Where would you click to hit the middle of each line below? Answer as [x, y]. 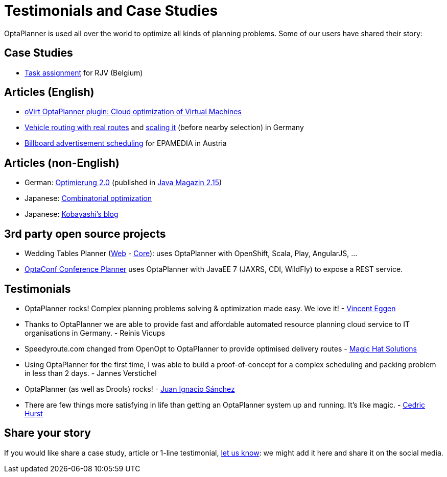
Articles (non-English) [62, 163]
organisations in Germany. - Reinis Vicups [95, 333]
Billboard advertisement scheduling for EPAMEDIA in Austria [126, 143]
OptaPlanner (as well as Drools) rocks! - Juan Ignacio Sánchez [130, 389]
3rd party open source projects [85, 234]
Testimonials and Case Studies [111, 11]
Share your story [48, 433]
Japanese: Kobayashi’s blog [72, 214]
